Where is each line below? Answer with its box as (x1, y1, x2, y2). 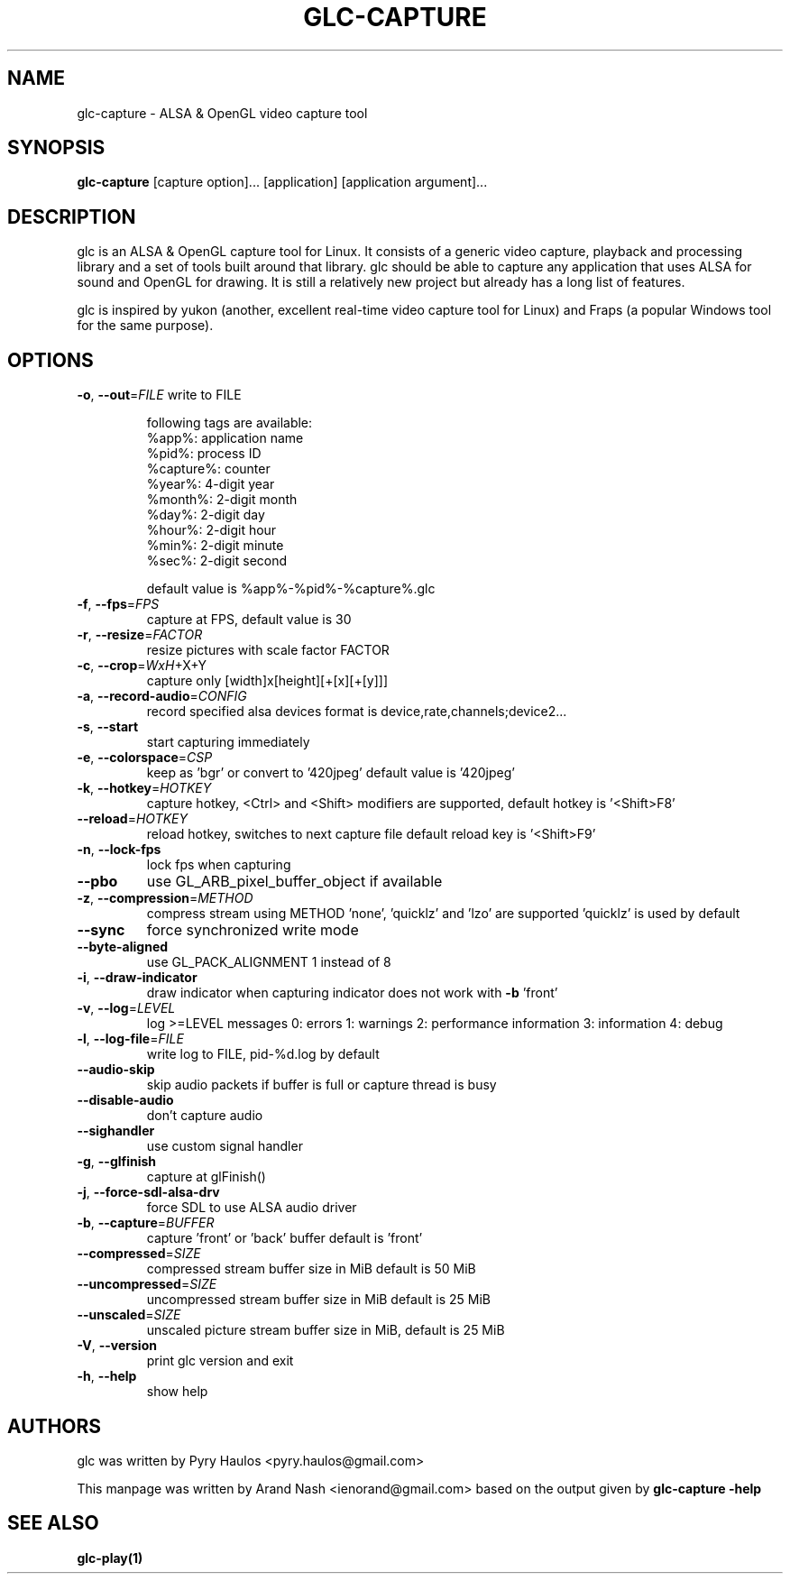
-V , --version (77, 1337, 157, 1354)
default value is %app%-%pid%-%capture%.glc (146, 581, 436, 597)
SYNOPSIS (7, 136, 106, 160)
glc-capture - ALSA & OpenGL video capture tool (77, 105, 368, 121)
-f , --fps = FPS (77, 596, 160, 612)
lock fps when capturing (146, 857, 291, 873)
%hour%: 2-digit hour (146, 522, 277, 538)
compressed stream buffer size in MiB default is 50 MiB (146, 1261, 476, 1277)
